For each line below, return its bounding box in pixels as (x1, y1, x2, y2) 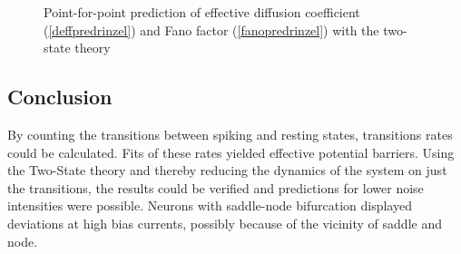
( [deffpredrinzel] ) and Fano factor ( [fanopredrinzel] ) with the (44, 20, 379, 39)
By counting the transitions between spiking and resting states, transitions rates (7, 124, 453, 143)
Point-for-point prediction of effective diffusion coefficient (44, 3, 360, 21)
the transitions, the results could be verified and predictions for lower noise (7, 178, 424, 197)
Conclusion (7, 83, 113, 111)
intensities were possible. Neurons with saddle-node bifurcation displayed (7, 196, 412, 215)
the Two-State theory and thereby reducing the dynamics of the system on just (7, 161, 447, 180)
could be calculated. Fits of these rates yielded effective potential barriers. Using (7, 142, 455, 161)
